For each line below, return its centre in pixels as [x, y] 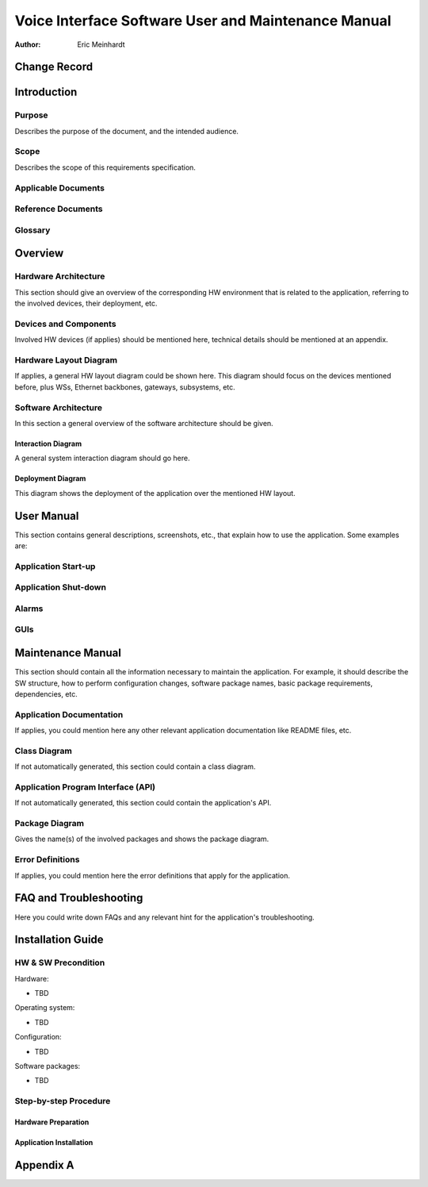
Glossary [32, 230]
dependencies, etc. [46, 693]
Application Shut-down [61, 587]
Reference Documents [59, 209]
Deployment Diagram [50, 478]
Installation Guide [59, 940]
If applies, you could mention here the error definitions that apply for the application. [153, 875]
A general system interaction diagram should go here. [102, 458]
